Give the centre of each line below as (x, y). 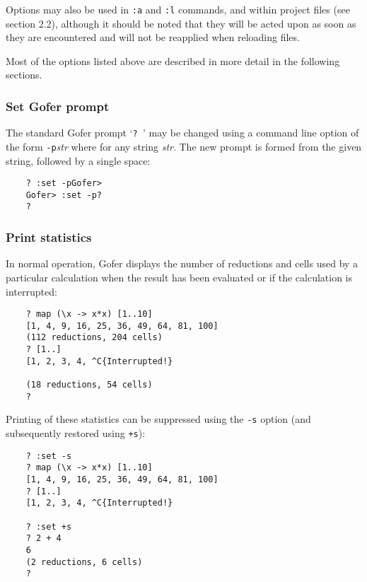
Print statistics (49, 237)
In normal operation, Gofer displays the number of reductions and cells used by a (182, 263)
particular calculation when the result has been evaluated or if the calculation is (179, 277)
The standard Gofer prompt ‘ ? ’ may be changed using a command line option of (182, 133)
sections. (24, 75)
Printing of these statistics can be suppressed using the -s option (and (158, 419)
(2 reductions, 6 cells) (84, 562)
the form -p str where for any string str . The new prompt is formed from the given (184, 146)
